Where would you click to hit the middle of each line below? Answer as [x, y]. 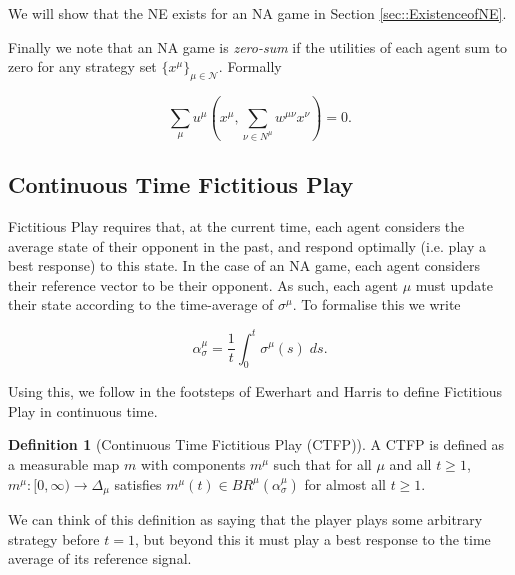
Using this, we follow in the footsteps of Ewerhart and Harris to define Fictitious [255, 391]
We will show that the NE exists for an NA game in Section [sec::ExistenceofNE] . [257, 13]
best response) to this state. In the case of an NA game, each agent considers [244, 265]
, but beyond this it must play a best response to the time [312, 538]
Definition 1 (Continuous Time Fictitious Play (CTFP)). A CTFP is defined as [256, 444]
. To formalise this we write [376, 304]
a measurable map [64, 464]
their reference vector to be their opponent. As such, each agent [203, 284]
